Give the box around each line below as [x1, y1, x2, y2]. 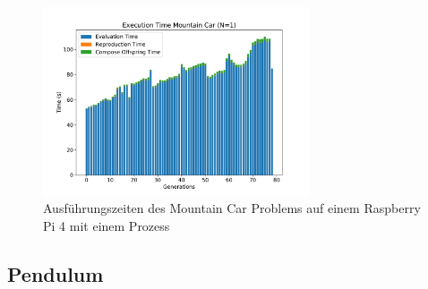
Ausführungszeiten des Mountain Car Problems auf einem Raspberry [43, 199, 421, 217]
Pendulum [7, 259, 104, 287]
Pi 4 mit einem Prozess [43, 216, 170, 234]
